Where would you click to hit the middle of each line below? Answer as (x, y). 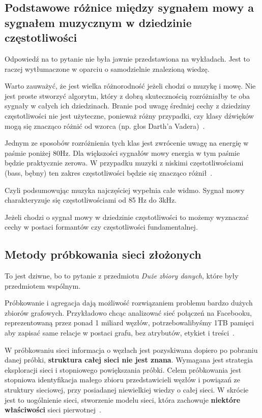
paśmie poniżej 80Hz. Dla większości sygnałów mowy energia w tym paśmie (122, 152)
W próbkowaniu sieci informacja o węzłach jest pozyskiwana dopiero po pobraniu (131, 350)
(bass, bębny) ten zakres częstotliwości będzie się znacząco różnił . (109, 172)
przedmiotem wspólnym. (43, 285)
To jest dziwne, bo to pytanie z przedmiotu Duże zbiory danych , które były (122, 276)
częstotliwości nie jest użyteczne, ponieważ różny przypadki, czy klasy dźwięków (129, 115)
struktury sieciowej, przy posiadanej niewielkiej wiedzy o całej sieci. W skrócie (127, 390)
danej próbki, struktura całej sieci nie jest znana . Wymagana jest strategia (129, 360)
